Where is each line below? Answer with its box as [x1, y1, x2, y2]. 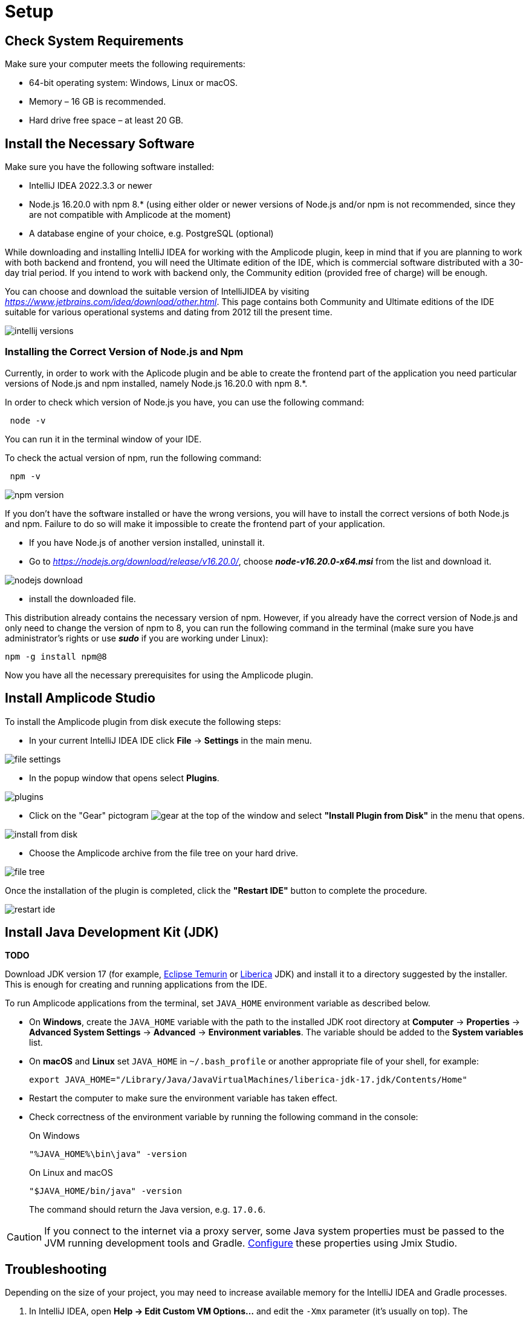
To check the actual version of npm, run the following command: [5, 452, 262, 463]
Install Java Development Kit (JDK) [5, 925, 219, 940]
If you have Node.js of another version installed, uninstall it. [29, 537, 265, 548]
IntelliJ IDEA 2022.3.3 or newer [29, 180, 152, 191]
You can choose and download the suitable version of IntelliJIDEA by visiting [5, 286, 310, 297]
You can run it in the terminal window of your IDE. [5, 433, 202, 444]
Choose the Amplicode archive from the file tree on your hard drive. [29, 847, 298, 858]
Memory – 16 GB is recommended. [29, 96, 166, 107]
